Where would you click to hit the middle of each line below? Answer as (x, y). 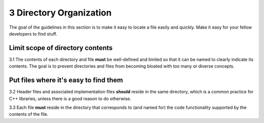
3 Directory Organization (60, 13)
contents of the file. (29, 114)
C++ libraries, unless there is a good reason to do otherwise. (70, 98)
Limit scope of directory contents (61, 48)
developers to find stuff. (33, 34)
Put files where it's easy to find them (66, 80)
